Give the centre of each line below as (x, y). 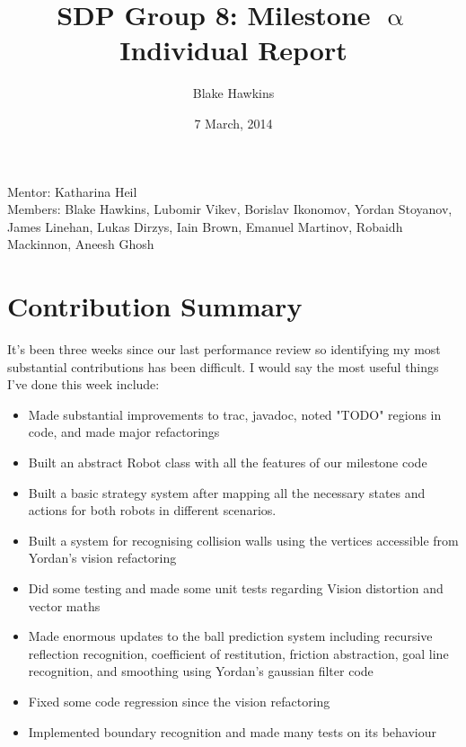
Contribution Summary (155, 306)
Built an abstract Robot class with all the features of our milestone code (228, 462)
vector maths (64, 605)
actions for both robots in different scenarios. (152, 510)
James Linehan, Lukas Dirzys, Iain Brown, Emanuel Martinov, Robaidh (205, 226)
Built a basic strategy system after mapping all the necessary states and (227, 492)
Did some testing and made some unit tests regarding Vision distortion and (236, 587)
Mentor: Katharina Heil (72, 191)
